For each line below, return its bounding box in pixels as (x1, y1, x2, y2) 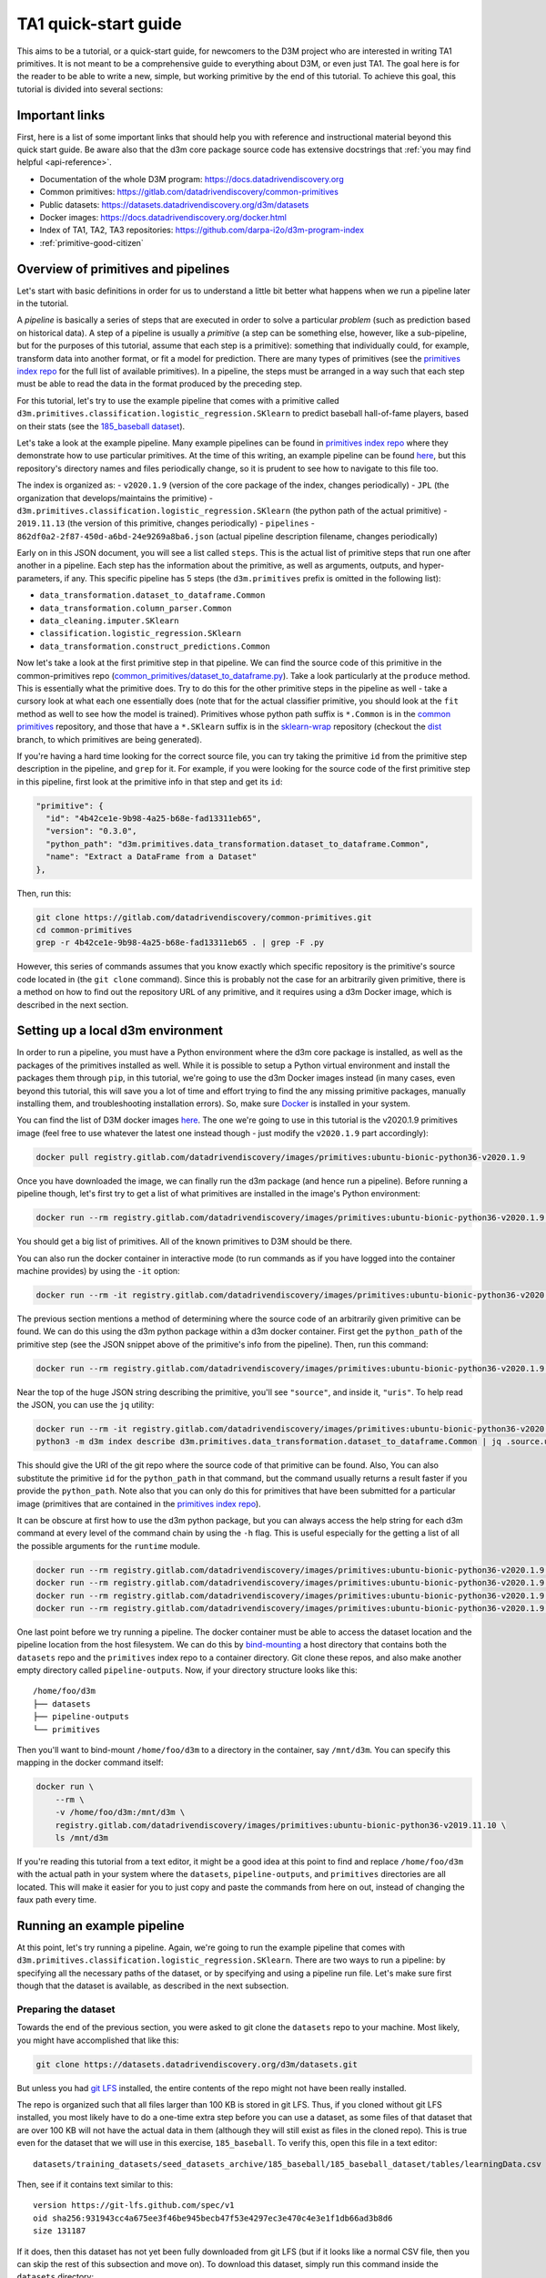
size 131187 (33, 2226, 86, 2236)
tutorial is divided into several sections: (16, 83, 164, 95)
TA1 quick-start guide (16, 14, 182, 34)
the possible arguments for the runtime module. (16, 1540, 200, 1551)
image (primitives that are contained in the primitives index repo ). (16, 1498, 261, 1509)
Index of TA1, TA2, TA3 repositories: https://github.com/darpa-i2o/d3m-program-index (39, 224, 364, 236)
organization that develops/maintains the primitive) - (16, 492, 214, 503)
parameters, (16, 572, 63, 583)
